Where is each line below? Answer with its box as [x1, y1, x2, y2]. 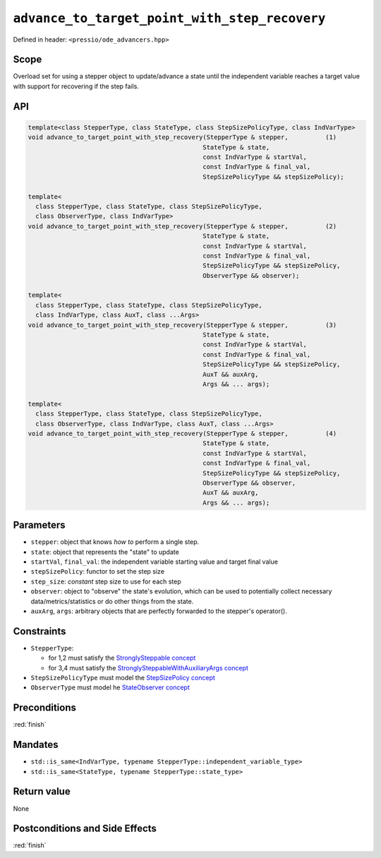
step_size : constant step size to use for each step [30, 577, 181, 586]
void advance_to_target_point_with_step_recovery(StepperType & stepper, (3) [28, 321, 337, 329]
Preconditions [13, 702, 77, 714]
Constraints [13, 625, 66, 637]
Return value [13, 785, 71, 797]
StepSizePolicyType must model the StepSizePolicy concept [30, 674, 215, 682]
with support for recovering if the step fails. [13, 82, 139, 90]
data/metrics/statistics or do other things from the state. [30, 597, 194, 605]
